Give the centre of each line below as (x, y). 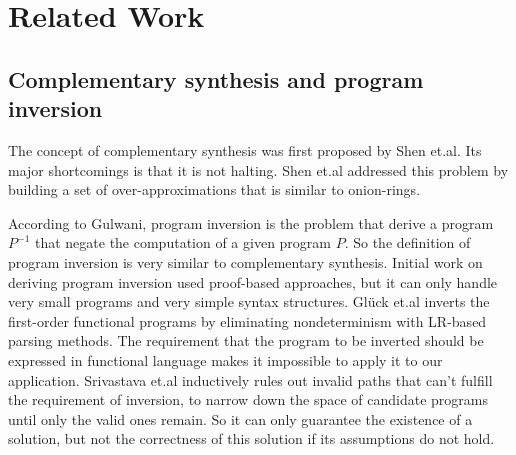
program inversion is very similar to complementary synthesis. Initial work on (245, 261)
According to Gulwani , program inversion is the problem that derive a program (251, 222)
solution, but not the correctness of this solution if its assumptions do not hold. (251, 438)
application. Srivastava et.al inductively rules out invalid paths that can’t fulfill (250, 379)
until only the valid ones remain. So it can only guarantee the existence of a (240, 418)
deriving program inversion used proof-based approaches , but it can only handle (253, 281)
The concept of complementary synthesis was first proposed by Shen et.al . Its (245, 149)
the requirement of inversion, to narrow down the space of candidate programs (248, 399)
